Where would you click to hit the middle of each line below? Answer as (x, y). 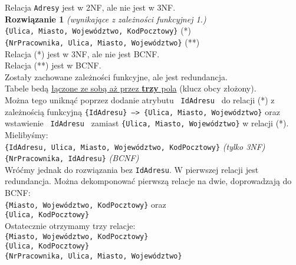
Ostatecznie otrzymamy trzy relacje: (70, 225)
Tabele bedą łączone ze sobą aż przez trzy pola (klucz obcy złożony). (131, 88)
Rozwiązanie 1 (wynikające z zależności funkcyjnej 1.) (106, 19)
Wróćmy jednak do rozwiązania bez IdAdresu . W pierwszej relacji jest (132, 169)
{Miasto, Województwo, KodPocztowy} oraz (85, 204)
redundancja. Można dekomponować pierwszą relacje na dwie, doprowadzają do (148, 181)
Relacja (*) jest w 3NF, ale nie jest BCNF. (82, 53)
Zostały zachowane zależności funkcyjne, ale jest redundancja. (116, 76)
